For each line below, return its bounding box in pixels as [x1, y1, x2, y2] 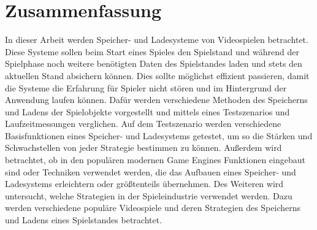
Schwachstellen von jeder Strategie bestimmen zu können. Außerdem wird [5, 141, 282, 154]
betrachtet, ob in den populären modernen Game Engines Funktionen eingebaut [5, 153, 305, 166]
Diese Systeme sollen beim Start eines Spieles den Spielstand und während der [5, 45, 299, 58]
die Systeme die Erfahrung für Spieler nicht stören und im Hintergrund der [5, 81, 287, 94]
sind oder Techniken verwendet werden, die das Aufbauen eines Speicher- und [5, 165, 296, 178]
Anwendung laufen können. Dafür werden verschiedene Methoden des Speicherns [5, 93, 308, 106]
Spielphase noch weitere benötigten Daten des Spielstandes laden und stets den [5, 57, 302, 70]
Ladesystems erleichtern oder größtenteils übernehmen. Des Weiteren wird [5, 177, 284, 190]
